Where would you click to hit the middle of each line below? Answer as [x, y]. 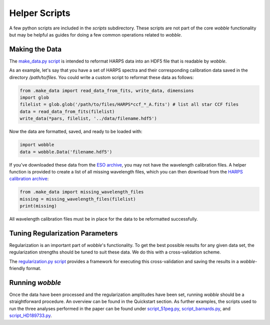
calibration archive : [29, 179]
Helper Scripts [40, 13]
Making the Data [35, 49]
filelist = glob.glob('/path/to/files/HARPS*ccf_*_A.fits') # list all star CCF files [129, 104]
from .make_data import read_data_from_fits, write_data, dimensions [107, 90]
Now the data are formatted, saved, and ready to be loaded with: [76, 131]
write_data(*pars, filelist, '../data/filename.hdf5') [88, 118]
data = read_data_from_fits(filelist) [67, 111]
